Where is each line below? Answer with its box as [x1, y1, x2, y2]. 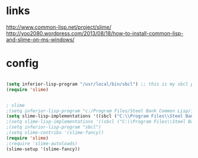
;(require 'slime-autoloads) [6, 140, 78, 146]
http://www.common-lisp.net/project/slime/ [6, 23, 112, 31]
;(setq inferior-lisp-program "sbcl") [6, 125, 101, 130]
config [6, 57, 39, 70]
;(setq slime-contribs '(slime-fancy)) [6, 130, 104, 136]
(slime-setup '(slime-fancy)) [6, 146, 81, 152]
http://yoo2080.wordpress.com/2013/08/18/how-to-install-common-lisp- [6, 29, 184, 36]
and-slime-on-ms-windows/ [6, 36, 75, 43]
